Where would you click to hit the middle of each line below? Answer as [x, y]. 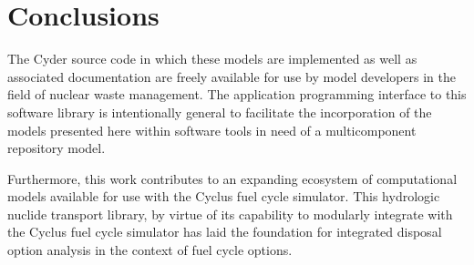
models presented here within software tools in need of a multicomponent [212, 130]
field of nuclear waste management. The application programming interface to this [237, 94]
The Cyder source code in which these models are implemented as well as [212, 59]
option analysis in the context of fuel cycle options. [150, 250]
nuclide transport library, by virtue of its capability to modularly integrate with [230, 214]
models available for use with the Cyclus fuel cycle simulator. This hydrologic [224, 196]
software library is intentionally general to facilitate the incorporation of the [220, 112]
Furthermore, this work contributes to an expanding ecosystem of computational [232, 178]
